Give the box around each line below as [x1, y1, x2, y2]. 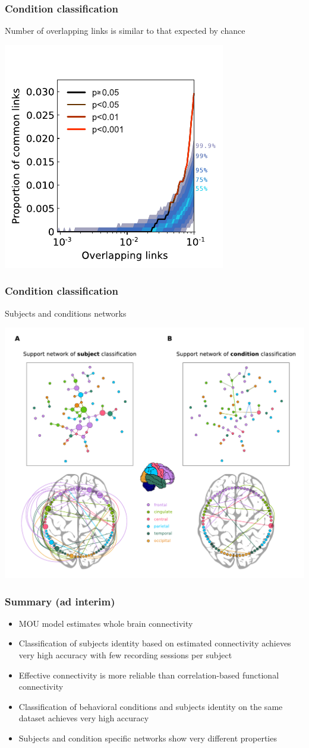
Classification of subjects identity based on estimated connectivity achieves [18, 637, 291, 649]
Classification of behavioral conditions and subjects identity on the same [18, 700, 283, 712]
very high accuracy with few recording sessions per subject [18, 649, 232, 661]
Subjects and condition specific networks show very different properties [18, 731, 277, 744]
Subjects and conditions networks [5, 307, 127, 319]
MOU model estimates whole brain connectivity [18, 617, 193, 629]
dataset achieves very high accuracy [18, 712, 149, 724]
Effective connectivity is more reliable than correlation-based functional [18, 668, 279, 681]
